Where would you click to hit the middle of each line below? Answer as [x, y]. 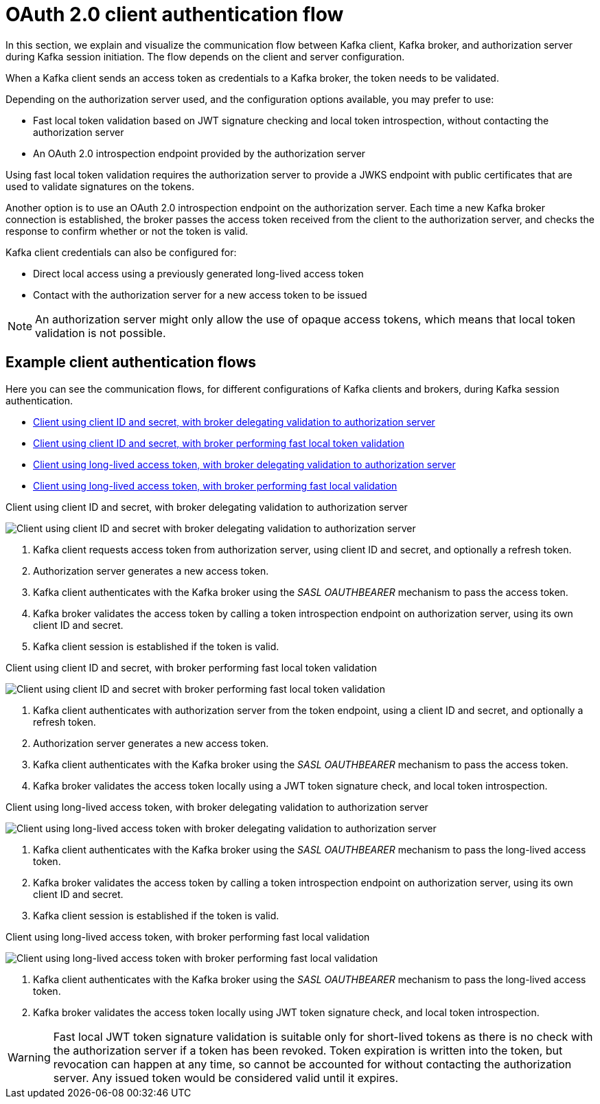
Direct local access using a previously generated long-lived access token [198, 273]
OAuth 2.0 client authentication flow [175, 14]
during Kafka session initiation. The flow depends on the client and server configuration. [205, 56]
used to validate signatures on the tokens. [100, 186]
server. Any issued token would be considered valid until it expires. [226, 1078]
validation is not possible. [101, 333]
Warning [29, 1057]
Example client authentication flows [131, 363]
